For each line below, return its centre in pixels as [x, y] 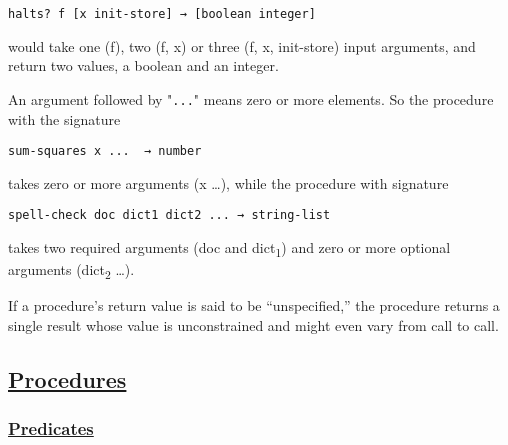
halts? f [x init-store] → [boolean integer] [162, 14]
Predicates [51, 428]
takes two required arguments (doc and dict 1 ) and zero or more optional [229, 248]
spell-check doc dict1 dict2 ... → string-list [169, 215]
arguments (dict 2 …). [71, 270]
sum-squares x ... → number [105, 151]
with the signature [64, 118]
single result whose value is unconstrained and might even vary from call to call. [253, 324]
